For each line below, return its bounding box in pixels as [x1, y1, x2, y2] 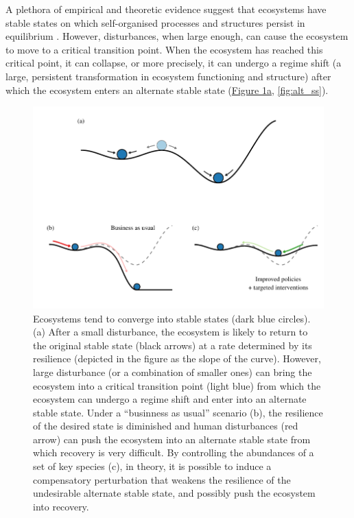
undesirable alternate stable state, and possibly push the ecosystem [33, 486, 316, 500]
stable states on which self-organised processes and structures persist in [5, 15, 305, 30]
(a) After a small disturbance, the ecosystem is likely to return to [33, 325, 308, 339]
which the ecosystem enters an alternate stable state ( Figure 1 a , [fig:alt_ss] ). [5, 82, 329, 97]
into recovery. [33, 499, 89, 513]
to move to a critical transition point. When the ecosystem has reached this [5, 42, 323, 56]
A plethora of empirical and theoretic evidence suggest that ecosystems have [5, 2, 327, 16]
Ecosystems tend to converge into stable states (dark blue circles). [33, 311, 311, 325]
